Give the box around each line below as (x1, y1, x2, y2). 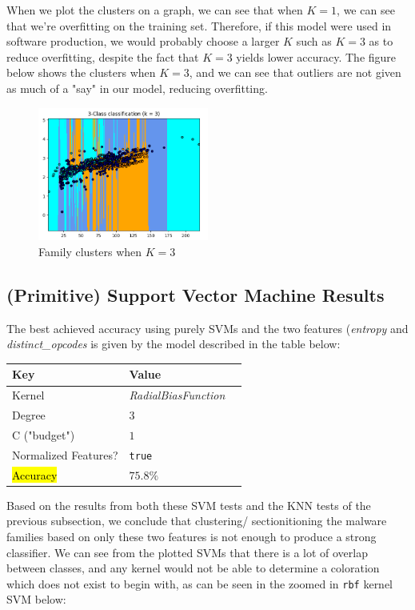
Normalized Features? (12, 446, 118, 463)
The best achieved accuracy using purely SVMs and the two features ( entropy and (6, 319, 409, 336)
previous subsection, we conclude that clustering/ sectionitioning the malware (6, 512, 387, 529)
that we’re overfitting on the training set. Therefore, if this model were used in (6, 17, 392, 34)
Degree (12, 407, 46, 423)
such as (296, 33, 332, 50)
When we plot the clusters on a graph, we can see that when (6, 2, 303, 18)
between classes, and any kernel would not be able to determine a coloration (6, 560, 380, 576)
